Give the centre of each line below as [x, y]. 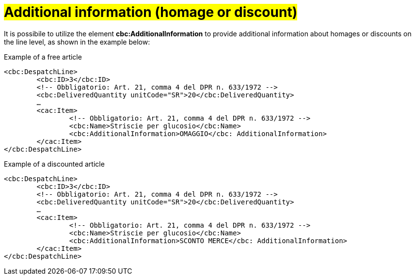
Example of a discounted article [54, 164]
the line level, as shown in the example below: [77, 42]
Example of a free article [43, 57]
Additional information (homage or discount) [151, 12]
